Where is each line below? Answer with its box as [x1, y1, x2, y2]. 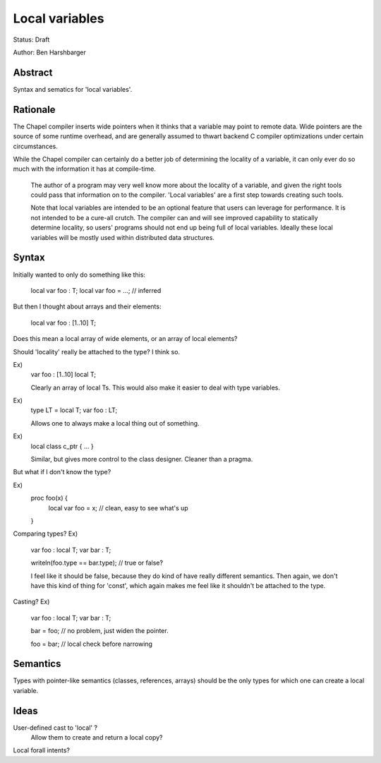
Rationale [13, 103, 56, 116]
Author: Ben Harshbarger [13, 48, 86, 56]
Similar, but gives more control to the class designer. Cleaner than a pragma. [30, 455, 253, 464]
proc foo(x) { [30, 494, 68, 503]
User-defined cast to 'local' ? [13, 723, 98, 732]
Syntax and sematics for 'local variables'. [13, 85, 133, 93]
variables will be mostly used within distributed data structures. [30, 233, 215, 241]
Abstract [13, 66, 53, 78]
